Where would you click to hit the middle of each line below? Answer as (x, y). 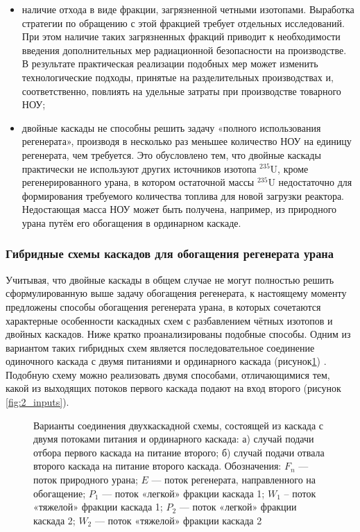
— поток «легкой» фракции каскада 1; (183, 493)
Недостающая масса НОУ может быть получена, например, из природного (179, 209)
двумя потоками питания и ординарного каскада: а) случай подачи (174, 439)
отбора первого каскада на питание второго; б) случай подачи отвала (179, 452)
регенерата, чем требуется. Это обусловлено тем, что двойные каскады (171, 154)
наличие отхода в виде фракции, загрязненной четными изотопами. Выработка (188, 9)
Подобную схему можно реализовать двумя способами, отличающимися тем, (168, 374)
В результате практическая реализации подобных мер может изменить (170, 63)
